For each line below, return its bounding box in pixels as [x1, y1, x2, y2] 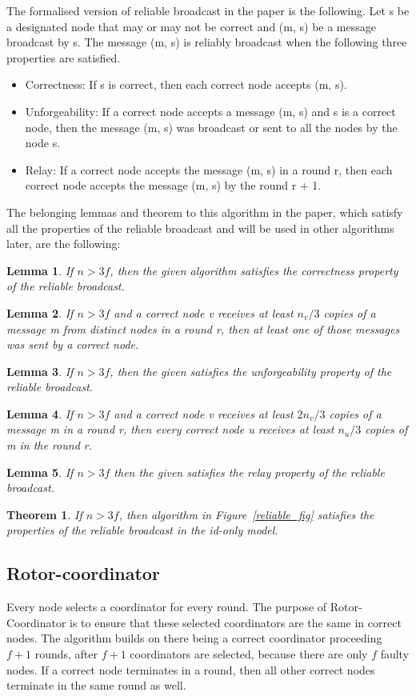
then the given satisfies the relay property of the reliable [114, 463, 385, 480]
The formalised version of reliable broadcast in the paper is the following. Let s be [6, 2, 410, 18]
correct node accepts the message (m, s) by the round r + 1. [25, 177, 322, 194]
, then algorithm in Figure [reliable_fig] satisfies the [118, 506, 374, 522]
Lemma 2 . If [6, 304, 74, 321]
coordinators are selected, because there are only [130, 646, 368, 662]
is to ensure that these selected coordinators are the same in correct [70, 614, 402, 630]
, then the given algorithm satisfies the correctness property [110, 262, 398, 278]
